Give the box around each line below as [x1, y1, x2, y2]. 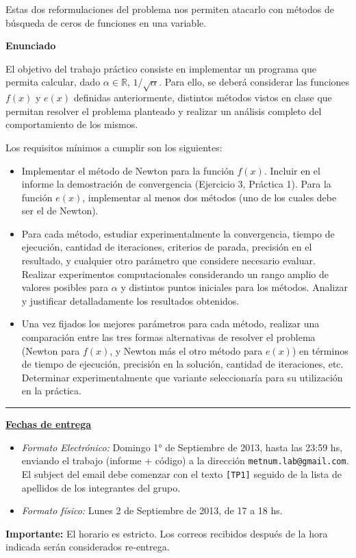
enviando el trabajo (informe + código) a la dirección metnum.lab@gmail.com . [21, 453, 349, 468]
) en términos [292, 343, 348, 357]
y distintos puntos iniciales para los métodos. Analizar [120, 280, 348, 294]
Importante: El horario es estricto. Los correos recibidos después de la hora [5, 526, 328, 540]
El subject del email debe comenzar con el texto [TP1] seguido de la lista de [21, 466, 342, 481]
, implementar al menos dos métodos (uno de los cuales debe [82, 190, 337, 204]
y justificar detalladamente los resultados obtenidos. [21, 293, 240, 307]
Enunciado [5, 38, 56, 53]
